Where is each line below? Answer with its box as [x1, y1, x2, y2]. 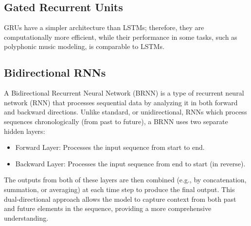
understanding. [4, 212, 49, 223]
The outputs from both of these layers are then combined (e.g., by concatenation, [4, 175, 247, 185]
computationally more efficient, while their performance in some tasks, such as [4, 32, 237, 42]
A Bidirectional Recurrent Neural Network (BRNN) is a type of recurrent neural [4, 88, 244, 98]
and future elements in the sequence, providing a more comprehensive [4, 203, 212, 213]
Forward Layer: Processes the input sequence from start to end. [15, 142, 205, 152]
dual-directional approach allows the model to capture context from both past [4, 194, 236, 204]
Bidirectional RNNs [4, 65, 106, 80]
